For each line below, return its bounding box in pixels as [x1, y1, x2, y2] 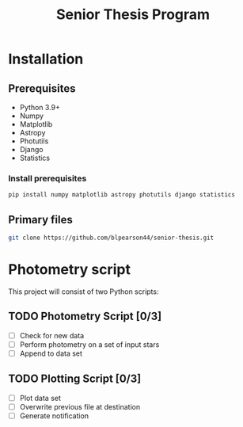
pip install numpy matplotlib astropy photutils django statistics [8, 191, 236, 199]
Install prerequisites [8, 173, 87, 184]
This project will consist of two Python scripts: [8, 287, 159, 296]
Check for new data [19, 330, 85, 340]
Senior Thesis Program [55, 6, 211, 24]
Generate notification [19, 410, 89, 421]
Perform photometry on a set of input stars [19, 339, 160, 349]
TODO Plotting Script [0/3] [8, 372, 142, 386]
